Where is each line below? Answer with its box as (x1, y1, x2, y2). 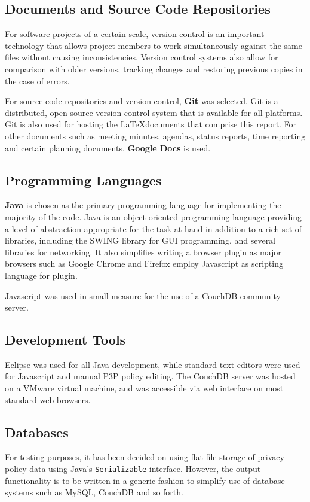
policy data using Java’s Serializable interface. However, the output (5, 463, 261, 475)
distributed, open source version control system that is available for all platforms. (5, 106, 303, 118)
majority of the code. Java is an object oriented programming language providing (5, 210, 302, 223)
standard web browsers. (5, 393, 91, 406)
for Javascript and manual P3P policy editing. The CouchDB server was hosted (5, 370, 296, 382)
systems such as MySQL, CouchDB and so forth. (5, 486, 183, 498)
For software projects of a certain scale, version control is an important (5, 28, 265, 40)
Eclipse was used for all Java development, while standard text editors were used (5, 358, 300, 370)
